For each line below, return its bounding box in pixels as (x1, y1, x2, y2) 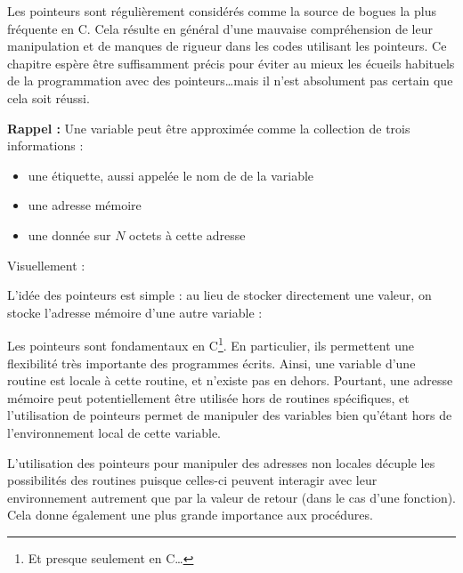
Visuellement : (7, 255, 85, 274)
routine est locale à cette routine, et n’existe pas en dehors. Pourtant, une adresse (7, 371, 453, 390)
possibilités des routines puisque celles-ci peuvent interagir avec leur (7, 471, 378, 489)
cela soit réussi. (7, 88, 90, 107)
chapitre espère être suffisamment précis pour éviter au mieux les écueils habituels (7, 53, 455, 72)
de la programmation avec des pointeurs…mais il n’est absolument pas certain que (7, 71, 453, 90)
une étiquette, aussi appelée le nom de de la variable (28, 165, 314, 184)
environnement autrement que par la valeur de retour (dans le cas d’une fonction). (7, 488, 457, 506)
